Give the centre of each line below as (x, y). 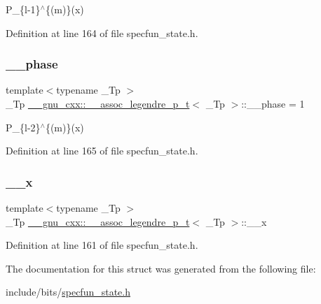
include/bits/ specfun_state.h (68, 292)
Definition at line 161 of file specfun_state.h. (102, 245)
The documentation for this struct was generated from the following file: (161, 268)
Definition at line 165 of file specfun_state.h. (102, 151)
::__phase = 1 (273, 103)
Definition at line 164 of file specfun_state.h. (102, 32)
